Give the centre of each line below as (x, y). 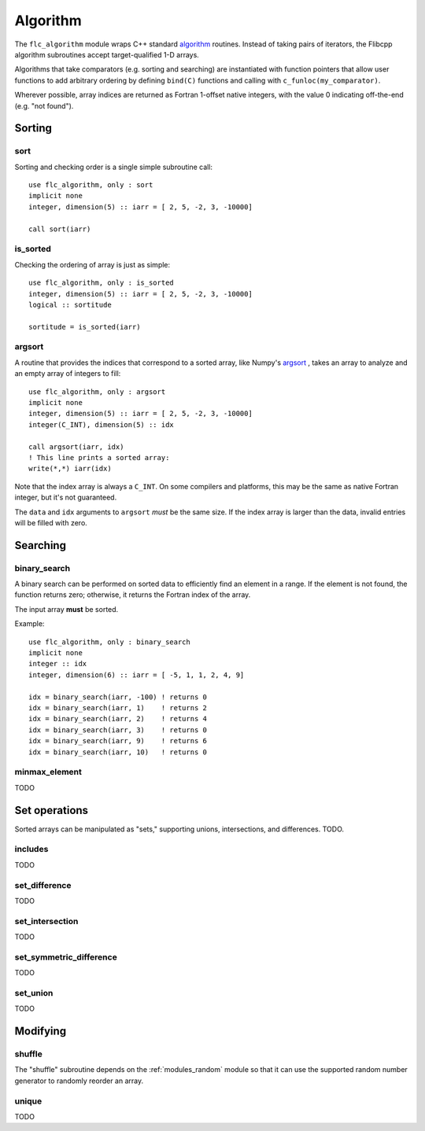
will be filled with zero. (51, 522)
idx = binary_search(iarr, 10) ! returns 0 (118, 752)
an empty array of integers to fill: (68, 374)
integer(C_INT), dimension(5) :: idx (102, 424)
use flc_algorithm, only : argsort (97, 392)
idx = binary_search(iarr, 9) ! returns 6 (118, 741)
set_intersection (46, 921)
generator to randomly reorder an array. (79, 1081)
